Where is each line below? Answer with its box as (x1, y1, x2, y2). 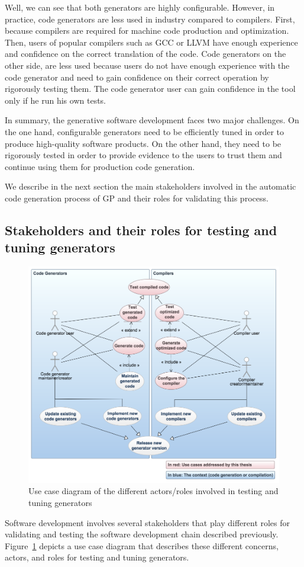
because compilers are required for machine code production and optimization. (5, 24, 289, 37)
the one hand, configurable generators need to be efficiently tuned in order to (5, 125, 284, 137)
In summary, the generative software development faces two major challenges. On (5, 114, 299, 126)
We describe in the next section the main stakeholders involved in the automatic (5, 180, 296, 193)
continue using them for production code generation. (5, 160, 195, 172)
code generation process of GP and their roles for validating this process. (5, 191, 269, 204)
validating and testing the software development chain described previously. (5, 528, 279, 540)
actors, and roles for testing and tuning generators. (5, 551, 189, 563)
